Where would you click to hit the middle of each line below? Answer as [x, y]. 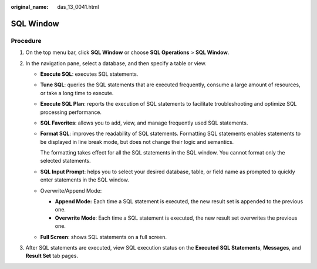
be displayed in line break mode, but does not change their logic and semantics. [137, 142]
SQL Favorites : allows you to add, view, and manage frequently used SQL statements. [144, 123]
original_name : [30, 7]
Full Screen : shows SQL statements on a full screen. [104, 237]
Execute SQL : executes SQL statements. [89, 74]
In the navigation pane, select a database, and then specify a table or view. [116, 63]
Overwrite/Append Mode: [71, 190]
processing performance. [71, 112]
